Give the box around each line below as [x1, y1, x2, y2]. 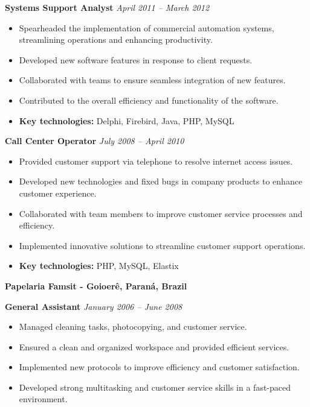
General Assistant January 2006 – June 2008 [5, 300, 182, 312]
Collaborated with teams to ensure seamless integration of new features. [19, 74, 286, 86]
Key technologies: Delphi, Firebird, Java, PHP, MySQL [19, 114, 234, 127]
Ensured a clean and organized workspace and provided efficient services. [19, 340, 289, 353]
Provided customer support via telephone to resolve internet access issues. [19, 154, 293, 167]
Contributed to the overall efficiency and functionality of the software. [19, 93, 279, 106]
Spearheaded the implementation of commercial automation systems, [19, 21, 274, 34]
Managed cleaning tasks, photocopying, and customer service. [19, 320, 247, 333]
